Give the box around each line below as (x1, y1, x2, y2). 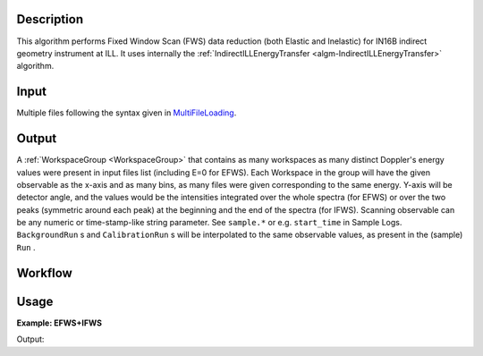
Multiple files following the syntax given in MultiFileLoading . (16, 107, 237, 118)
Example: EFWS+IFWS (16, 318, 103, 328)
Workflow (16, 265, 73, 281)
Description (16, 12, 84, 27)
